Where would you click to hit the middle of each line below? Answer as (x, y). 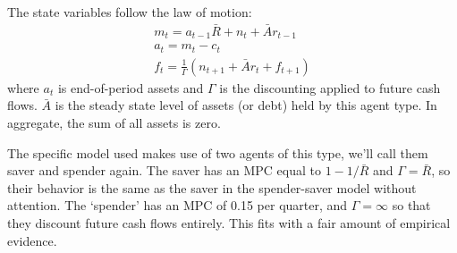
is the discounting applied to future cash (330, 87)
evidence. (32, 240)
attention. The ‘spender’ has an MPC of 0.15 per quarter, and (178, 205)
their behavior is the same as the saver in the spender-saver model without (212, 187)
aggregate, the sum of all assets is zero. (114, 122)
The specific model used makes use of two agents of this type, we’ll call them (218, 152)
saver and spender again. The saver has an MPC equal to (164, 170)
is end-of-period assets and (131, 87)
